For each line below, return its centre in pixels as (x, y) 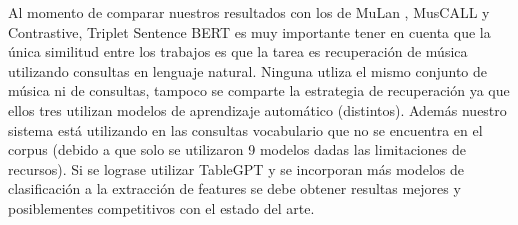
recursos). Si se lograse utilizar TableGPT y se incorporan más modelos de (236, 168)
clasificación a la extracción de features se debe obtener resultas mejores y (234, 188)
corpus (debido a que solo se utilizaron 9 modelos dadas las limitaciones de (237, 149)
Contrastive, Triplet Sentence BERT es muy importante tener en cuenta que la (249, 31)
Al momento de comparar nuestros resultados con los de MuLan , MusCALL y (249, 12)
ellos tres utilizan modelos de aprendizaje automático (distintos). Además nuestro (257, 109)
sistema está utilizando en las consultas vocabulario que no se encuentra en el (245, 129)
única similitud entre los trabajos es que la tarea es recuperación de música (238, 51)
